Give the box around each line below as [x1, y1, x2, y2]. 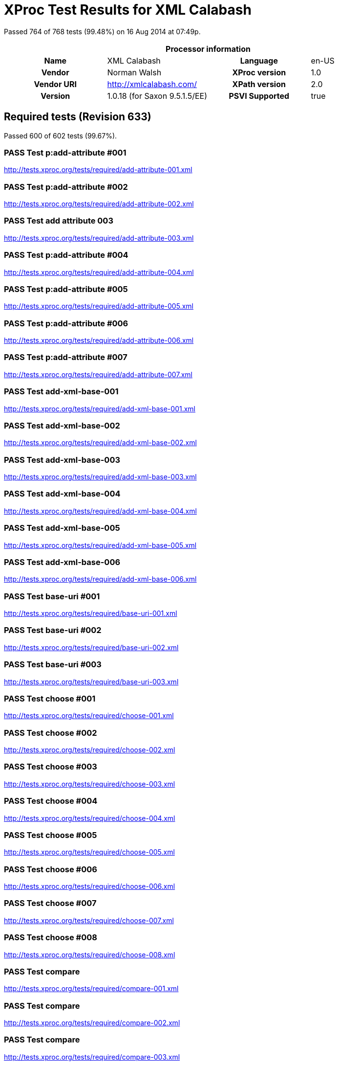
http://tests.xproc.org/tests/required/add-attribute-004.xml [4, 268, 194, 276]
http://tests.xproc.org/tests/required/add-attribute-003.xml [4, 233, 194, 242]
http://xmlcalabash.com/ [107, 79, 197, 89]
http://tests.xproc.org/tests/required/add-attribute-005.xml [4, 302, 193, 311]
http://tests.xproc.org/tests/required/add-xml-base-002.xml [4, 438, 197, 447]
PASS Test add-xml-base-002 [4, 420, 120, 431]
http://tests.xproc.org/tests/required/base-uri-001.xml [4, 609, 177, 618]
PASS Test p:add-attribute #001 [4, 147, 127, 158]
